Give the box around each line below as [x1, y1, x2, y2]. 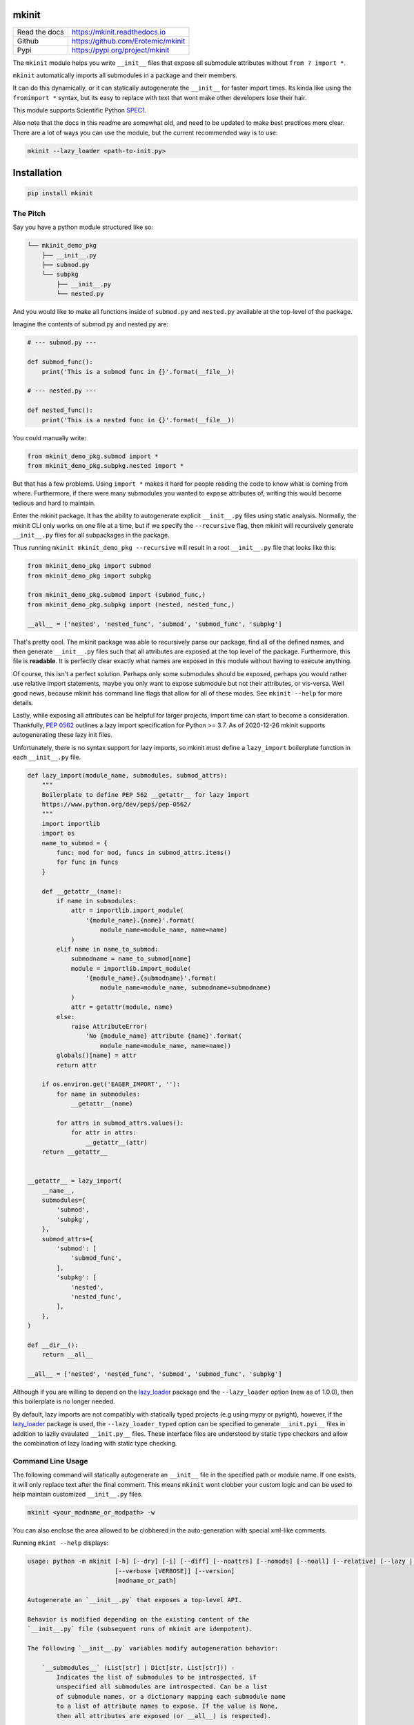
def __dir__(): [27, 1341, 79, 1349]
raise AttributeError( [70, 1023, 148, 1031]
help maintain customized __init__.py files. [12, 1490, 143, 1498]
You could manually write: [12, 433, 86, 442]
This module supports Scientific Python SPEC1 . [12, 106, 147, 115]
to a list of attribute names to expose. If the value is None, [56, 1702, 279, 1711]
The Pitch [12, 208, 46, 218]
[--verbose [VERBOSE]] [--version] [114, 1567, 235, 1575]
